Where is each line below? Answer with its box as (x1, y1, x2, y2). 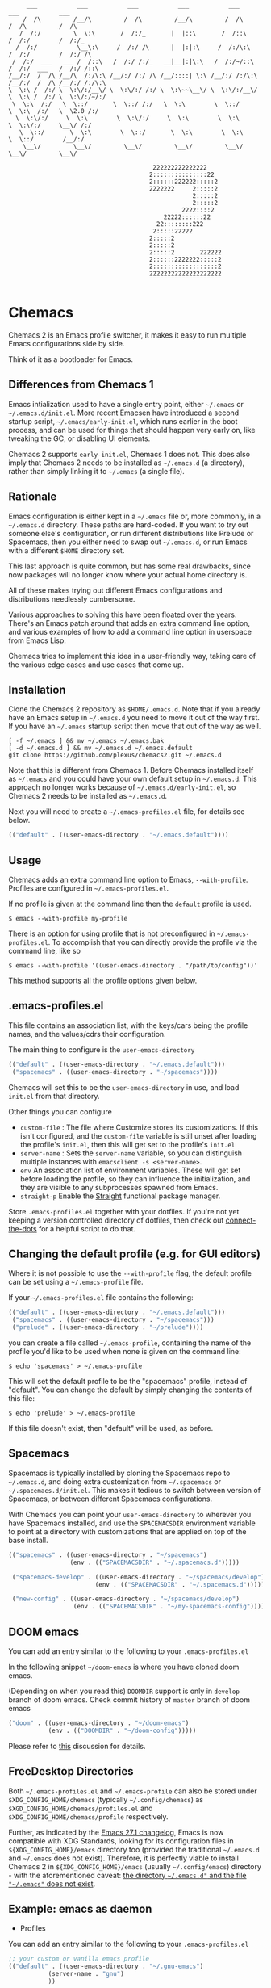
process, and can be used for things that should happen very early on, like (8, 425, 256, 434)
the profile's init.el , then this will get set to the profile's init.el (19, 1139, 236, 1149)
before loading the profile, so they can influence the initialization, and (19, 1173, 251, 1184)
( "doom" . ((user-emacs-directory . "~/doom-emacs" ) (8, 1718, 190, 1727)
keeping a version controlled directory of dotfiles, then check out (8, 1215, 224, 1225)
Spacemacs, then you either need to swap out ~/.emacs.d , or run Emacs (8, 537, 248, 547)
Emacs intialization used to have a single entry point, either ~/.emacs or (8, 399, 244, 409)
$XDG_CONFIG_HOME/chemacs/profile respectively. (8, 1811, 169, 1822)
